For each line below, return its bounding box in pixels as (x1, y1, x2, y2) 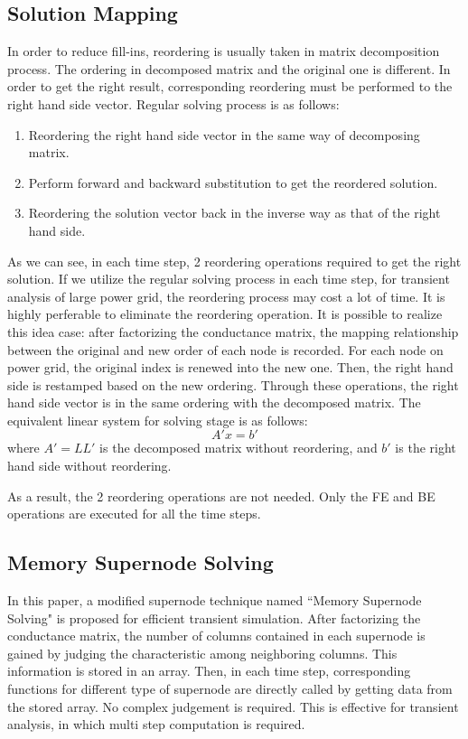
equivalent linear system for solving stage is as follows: (7, 410, 308, 429)
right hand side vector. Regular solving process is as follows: (7, 94, 340, 113)
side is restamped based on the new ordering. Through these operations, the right (7, 375, 459, 394)
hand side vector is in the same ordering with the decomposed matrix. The (7, 393, 421, 412)
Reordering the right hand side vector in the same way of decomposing (28, 125, 420, 144)
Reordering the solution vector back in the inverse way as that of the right (28, 203, 441, 222)
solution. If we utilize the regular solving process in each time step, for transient (7, 269, 450, 288)
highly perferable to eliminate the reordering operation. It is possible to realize (7, 304, 443, 323)
